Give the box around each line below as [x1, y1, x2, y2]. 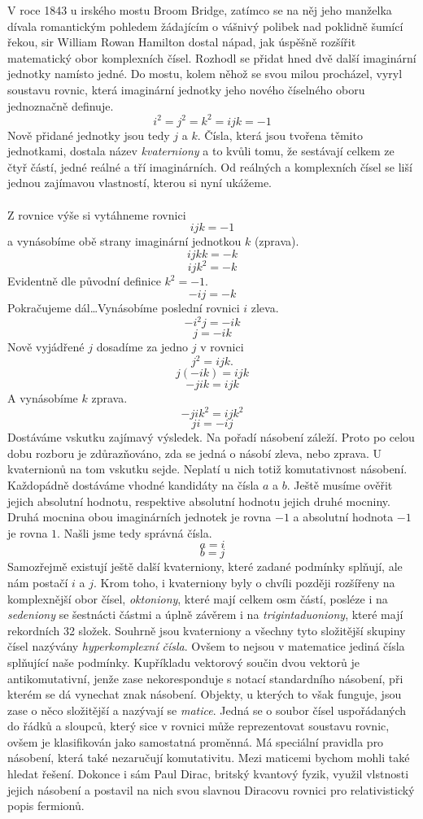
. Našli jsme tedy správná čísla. [57, 524, 212, 541]
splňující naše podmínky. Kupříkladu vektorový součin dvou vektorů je [7, 653, 360, 670]
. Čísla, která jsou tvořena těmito [197, 126, 363, 143]
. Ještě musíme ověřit [286, 476, 393, 493]
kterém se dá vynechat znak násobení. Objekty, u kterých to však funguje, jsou [7, 686, 402, 703]
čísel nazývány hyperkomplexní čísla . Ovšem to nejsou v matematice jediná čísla [7, 638, 405, 655]
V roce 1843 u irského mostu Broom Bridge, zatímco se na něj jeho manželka [7, 2, 392, 18]
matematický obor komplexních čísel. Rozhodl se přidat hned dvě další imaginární [7, 49, 416, 66]
